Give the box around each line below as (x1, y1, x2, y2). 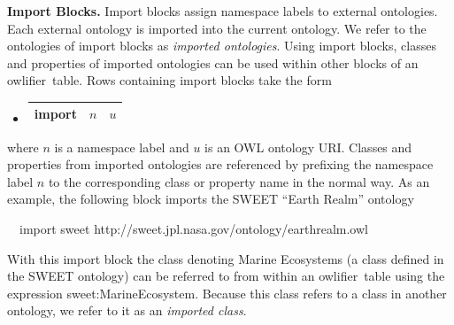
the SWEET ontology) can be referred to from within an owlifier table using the (7, 267, 445, 285)
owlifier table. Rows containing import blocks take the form (7, 71, 332, 89)
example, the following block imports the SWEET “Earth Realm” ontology (7, 190, 414, 208)
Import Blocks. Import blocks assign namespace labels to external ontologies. (7, 2, 438, 19)
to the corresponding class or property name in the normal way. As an (48, 172, 430, 190)
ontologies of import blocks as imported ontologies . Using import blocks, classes (7, 36, 436, 55)
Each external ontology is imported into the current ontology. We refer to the (7, 19, 427, 37)
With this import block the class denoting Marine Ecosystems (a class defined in (7, 249, 444, 267)
